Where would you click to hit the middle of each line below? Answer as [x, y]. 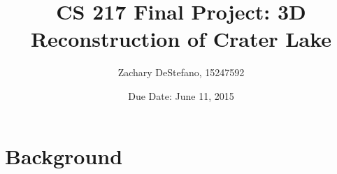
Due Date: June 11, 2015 [181, 95]
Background [64, 155]
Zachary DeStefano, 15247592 [181, 72]
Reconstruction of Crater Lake [181, 39]
